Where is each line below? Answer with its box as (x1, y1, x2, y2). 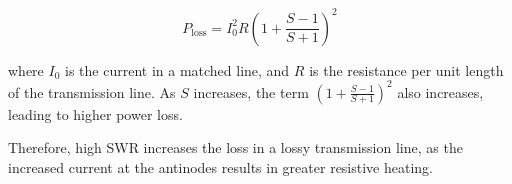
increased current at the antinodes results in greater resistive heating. (8, 156, 433, 177)
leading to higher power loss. (8, 103, 183, 124)
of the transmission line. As (8, 81, 176, 102)
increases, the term (193, 81, 309, 102)
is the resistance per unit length (309, 59, 504, 80)
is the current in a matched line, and (65, 59, 290, 80)
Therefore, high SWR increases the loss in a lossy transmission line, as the (8, 137, 463, 158)
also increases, (397, 81, 484, 102)
